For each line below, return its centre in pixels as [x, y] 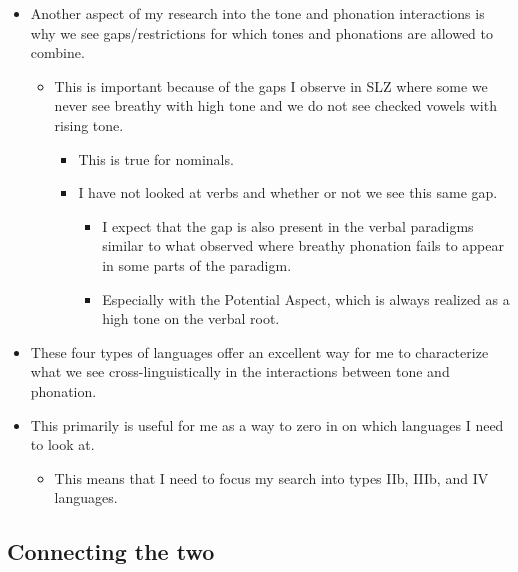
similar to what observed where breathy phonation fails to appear [303, 245]
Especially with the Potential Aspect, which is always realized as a [306, 298]
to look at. [62, 444]
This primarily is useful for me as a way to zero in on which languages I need [267, 424]
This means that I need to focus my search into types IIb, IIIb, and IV [271, 477]
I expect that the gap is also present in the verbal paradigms [288, 225]
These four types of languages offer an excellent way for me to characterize [259, 351]
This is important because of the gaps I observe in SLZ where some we [271, 85]
